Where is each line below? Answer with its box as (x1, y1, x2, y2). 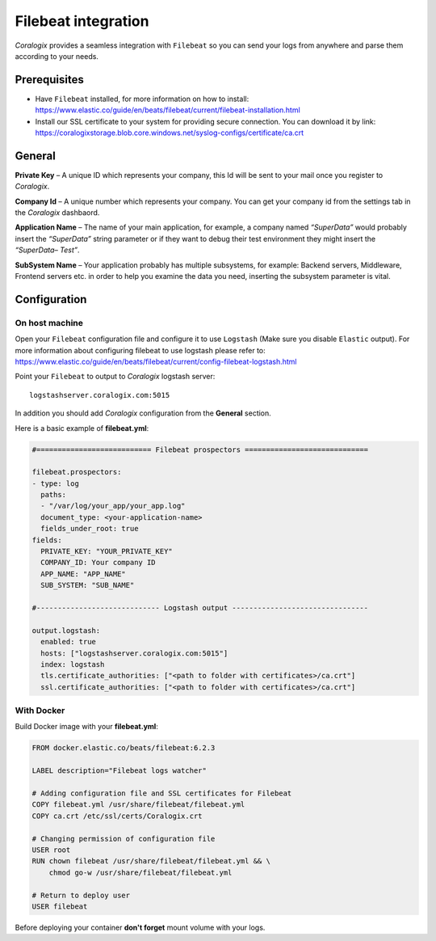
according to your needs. (15, 51, 99, 61)
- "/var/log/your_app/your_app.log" (40, 501, 186, 511)
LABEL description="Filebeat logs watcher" (31, 766, 208, 775)
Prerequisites (15, 73, 84, 87)
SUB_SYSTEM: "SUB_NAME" (40, 580, 135, 590)
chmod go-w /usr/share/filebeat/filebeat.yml (48, 867, 233, 877)
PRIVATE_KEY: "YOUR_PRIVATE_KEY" (40, 546, 173, 556)
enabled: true (40, 637, 97, 647)
